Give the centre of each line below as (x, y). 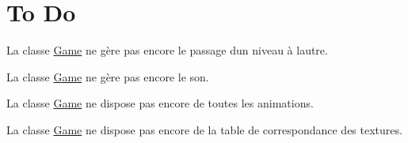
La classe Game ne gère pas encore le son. (108, 76)
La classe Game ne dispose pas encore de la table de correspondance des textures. (204, 129)
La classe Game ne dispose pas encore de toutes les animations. (160, 103)
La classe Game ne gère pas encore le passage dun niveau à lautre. (167, 50)
